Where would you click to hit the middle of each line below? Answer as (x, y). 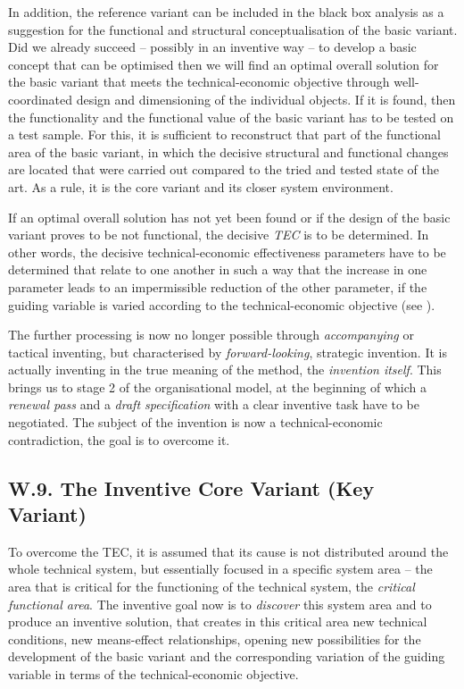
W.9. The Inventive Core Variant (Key (191, 487)
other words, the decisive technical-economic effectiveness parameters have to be (227, 252)
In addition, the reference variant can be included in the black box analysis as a (226, 12)
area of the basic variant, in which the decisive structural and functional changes (228, 151)
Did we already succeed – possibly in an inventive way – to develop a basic (212, 47)
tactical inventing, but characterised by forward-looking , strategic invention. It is (228, 352)
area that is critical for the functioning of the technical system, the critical (211, 587)
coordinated (41, 99)
